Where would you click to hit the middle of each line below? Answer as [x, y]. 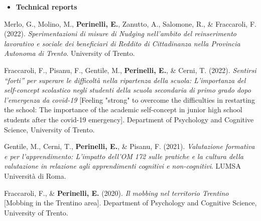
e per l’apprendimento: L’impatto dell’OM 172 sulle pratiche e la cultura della [124, 156]
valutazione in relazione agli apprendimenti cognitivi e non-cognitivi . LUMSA [122, 166]
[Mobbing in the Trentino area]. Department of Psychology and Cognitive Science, [130, 203]
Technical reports [46, 7]
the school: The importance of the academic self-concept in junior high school [123, 109]
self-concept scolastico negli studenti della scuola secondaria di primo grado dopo [127, 90]
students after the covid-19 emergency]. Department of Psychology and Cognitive [129, 119]
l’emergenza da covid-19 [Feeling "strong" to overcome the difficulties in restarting [129, 99]
